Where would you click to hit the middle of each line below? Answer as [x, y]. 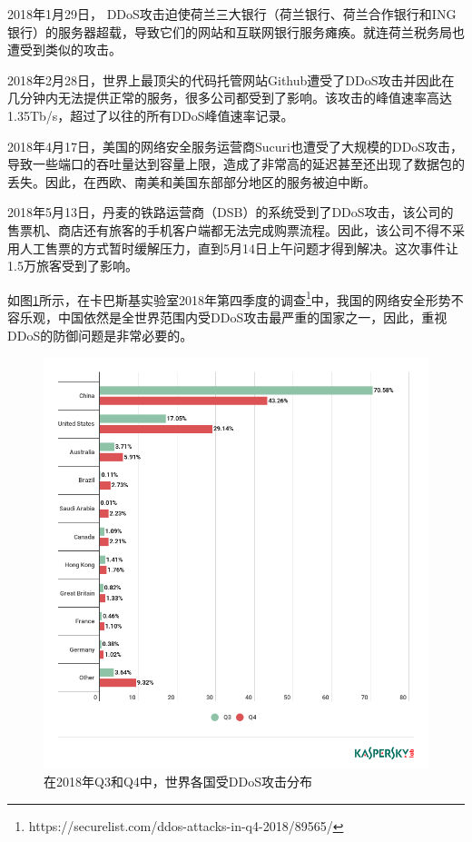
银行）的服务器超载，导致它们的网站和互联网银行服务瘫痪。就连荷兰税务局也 [236, 31]
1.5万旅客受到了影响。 [73, 266]
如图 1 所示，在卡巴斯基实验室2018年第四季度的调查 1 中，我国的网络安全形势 [229, 298]
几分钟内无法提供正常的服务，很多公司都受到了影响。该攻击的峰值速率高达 [230, 98]
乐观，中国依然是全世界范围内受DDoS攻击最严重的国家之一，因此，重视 [233, 317]
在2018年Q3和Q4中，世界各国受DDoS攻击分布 [178, 782]
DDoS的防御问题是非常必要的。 [100, 335]
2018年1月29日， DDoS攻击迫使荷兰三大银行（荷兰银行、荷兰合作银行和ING [232, 14]
